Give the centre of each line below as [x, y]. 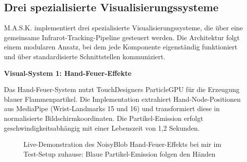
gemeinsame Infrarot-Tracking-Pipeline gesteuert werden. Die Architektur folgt [122, 37]
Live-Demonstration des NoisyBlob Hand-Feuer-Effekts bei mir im [123, 144]
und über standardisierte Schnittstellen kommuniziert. [85, 56]
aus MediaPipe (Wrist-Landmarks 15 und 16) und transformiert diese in [112, 108]
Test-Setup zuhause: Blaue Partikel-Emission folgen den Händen [120, 153]
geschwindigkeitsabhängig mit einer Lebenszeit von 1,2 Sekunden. [102, 127]
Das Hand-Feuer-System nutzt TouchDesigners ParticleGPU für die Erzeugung [122, 89]
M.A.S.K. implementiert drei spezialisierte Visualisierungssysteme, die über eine [123, 28]
